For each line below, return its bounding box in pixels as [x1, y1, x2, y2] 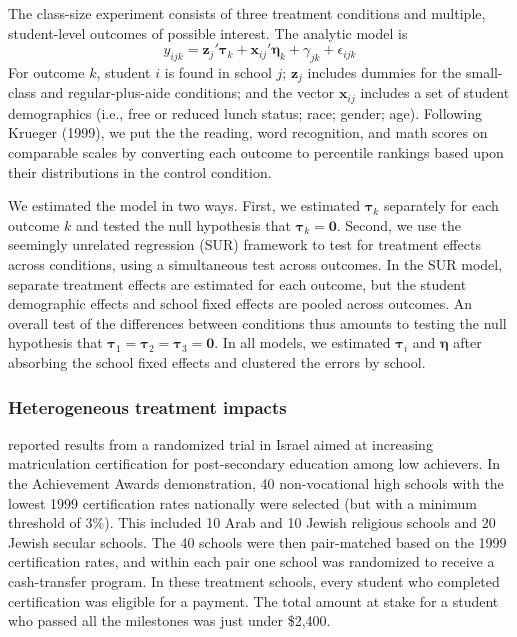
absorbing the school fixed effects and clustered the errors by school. [8, 352, 426, 373]
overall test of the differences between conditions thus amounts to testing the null [8, 312, 507, 333]
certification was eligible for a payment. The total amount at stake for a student [8, 590, 499, 611]
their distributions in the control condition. [8, 161, 272, 182]
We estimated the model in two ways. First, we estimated [8, 195, 361, 216]
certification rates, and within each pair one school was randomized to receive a [8, 551, 495, 572]
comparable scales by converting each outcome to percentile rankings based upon [8, 142, 504, 163]
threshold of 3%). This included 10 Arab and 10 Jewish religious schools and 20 [8, 512, 496, 533]
